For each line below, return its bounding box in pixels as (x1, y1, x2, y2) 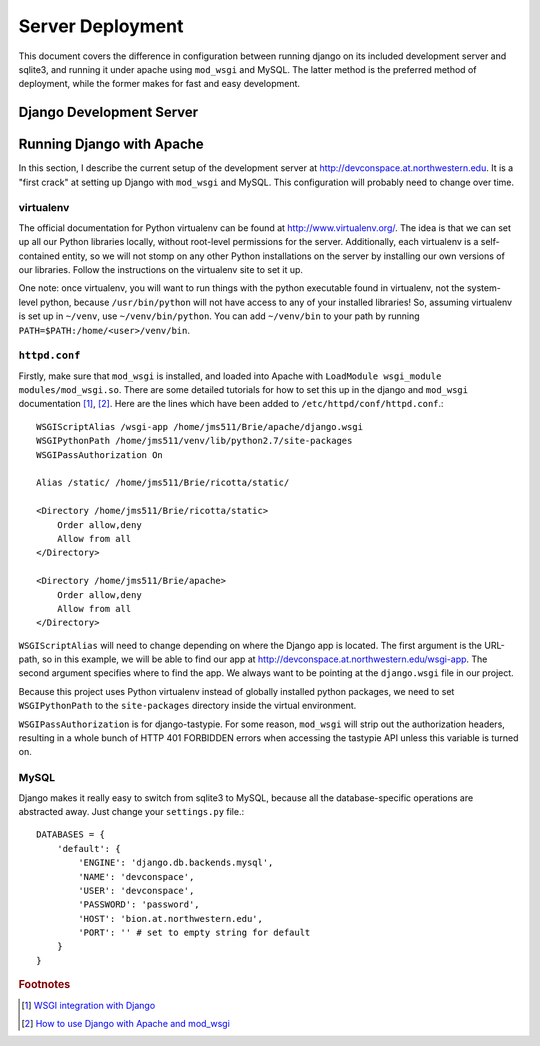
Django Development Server (18, 104, 199, 121)
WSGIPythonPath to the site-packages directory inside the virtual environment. (18, 700, 357, 712)
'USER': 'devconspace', (78, 885, 195, 896)
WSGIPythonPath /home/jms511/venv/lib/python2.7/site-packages (36, 435, 353, 447)
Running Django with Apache (18, 136, 204, 153)
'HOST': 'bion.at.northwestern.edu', (78, 913, 264, 924)
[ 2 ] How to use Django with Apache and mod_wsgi (21, 1017, 230, 1029)
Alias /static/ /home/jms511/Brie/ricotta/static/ (36, 477, 290, 489)
